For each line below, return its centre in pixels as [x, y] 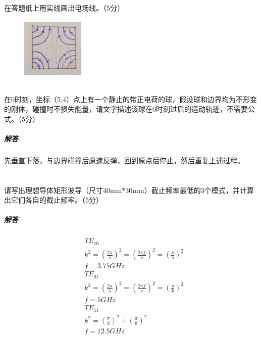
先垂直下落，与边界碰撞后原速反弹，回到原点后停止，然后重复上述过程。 [124, 160]
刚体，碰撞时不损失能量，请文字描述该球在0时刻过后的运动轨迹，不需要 [129, 109]
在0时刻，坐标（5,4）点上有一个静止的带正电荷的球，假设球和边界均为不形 [127, 99]
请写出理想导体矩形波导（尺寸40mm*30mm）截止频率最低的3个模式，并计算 [129, 190]
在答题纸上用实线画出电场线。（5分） [64, 7]
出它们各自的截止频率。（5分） [54, 200]
